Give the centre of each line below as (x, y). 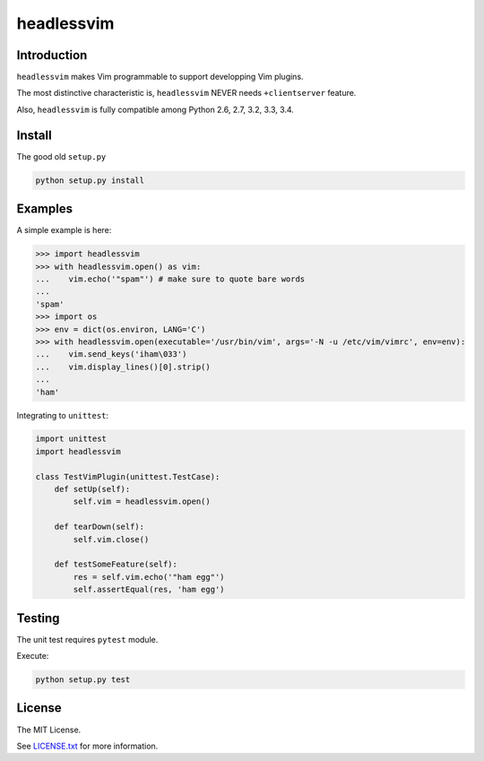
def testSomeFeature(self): (116, 564)
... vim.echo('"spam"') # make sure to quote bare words (170, 279)
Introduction (52, 55)
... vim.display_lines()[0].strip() (123, 367)
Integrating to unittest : (63, 415)
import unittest (71, 439)
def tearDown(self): (99, 527)
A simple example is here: (64, 230)
